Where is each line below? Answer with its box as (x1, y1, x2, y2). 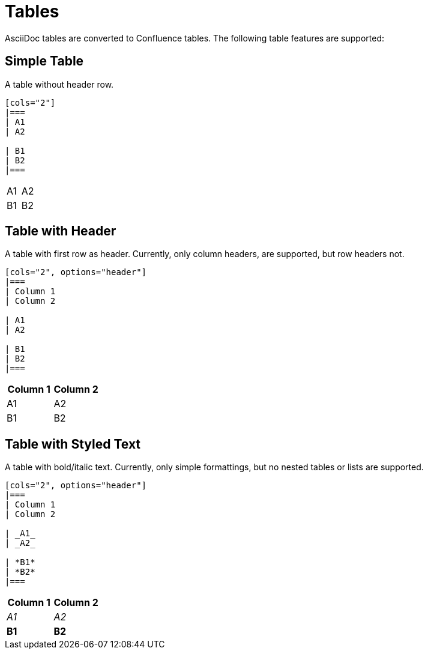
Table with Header (5, 223, 116, 239)
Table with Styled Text (5, 436, 141, 452)
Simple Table (5, 53, 84, 69)
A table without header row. (5, 79, 114, 89)
